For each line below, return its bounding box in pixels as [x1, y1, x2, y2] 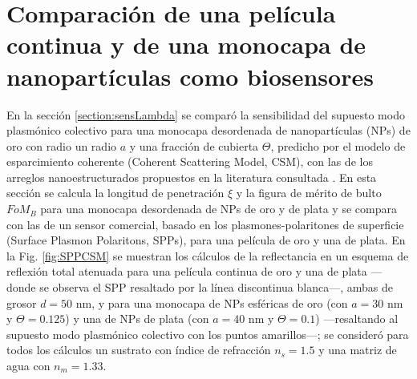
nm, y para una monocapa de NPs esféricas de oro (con [75, 294, 348, 311]
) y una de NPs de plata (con [65, 310, 209, 327]
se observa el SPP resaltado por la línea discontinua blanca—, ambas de [39, 279, 393, 296]
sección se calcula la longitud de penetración [6, 184, 225, 201]
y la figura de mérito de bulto [236, 184, 382, 201]
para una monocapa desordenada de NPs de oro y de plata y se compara [40, 200, 397, 217]
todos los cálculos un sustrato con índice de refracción [6, 341, 271, 358]
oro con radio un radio [6, 137, 117, 154]
